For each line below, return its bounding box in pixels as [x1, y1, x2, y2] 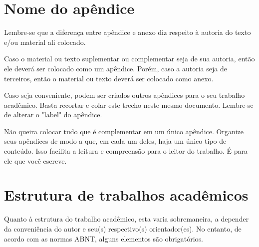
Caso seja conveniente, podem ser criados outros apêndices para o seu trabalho [4, 90, 245, 100]
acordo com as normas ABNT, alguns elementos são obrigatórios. [4, 233, 203, 244]
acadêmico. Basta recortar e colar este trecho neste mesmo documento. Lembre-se [4, 99, 254, 110]
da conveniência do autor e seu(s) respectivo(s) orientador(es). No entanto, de [4, 223, 242, 234]
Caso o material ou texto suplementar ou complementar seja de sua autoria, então [4, 53, 255, 64]
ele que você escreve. [4, 155, 67, 166]
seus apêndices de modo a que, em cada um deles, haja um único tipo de [4, 136, 227, 146]
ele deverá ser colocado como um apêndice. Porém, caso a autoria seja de [4, 63, 227, 73]
